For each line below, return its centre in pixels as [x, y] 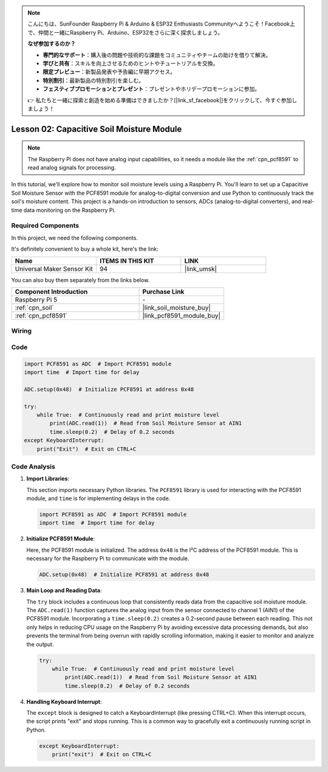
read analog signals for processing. [72, 168]
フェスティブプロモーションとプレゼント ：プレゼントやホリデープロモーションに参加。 [152, 89]
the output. [40, 644]
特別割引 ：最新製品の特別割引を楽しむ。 [93, 80]
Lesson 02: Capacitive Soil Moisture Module [97, 129]
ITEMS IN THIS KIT [127, 260]
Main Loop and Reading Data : [64, 591]
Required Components [45, 226]
